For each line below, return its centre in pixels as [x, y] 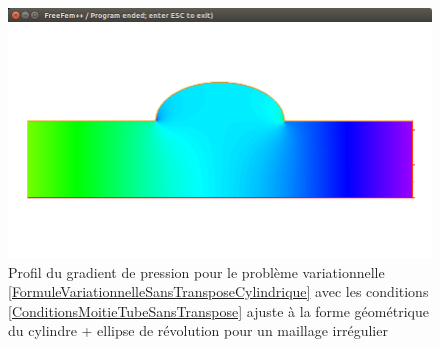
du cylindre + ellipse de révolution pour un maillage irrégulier [198, 330]
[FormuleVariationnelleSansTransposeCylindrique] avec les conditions [218, 291]
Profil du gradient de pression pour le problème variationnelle [196, 271]
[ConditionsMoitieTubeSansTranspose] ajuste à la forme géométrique [218, 310]
